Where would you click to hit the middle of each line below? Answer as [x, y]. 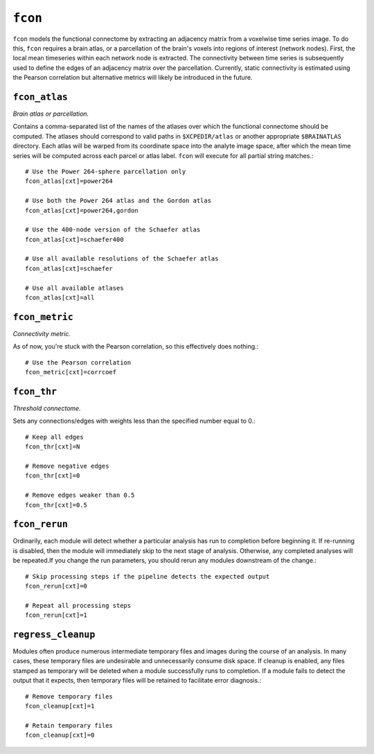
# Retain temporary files [69, 725]
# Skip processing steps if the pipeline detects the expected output [148, 576]
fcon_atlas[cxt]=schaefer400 [74, 239]
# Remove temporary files [69, 696]
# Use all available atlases [74, 288]
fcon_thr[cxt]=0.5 [56, 505]
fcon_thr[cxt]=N [53, 447]
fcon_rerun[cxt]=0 [56, 586]
